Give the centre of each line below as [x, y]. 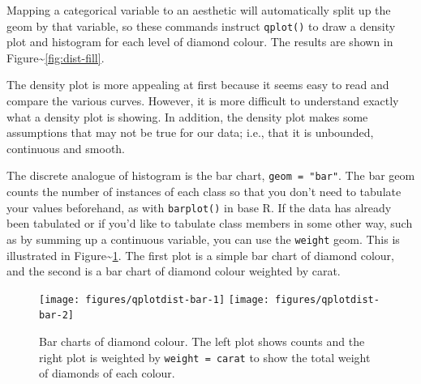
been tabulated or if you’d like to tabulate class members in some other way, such [210, 223]
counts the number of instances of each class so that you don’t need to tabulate [204, 192]
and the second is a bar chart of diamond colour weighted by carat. [174, 271]
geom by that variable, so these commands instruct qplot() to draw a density [201, 26]
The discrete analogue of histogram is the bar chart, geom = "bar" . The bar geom [211, 175]
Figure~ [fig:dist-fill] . [56, 57]
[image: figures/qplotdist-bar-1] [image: [154, 299]
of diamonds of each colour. [107, 373]
